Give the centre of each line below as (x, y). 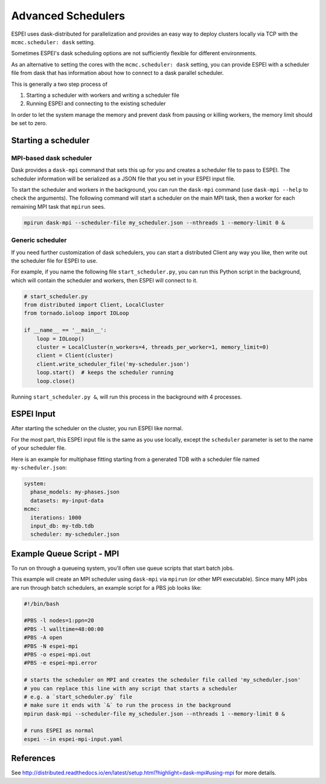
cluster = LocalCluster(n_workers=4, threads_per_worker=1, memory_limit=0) (153, 347)
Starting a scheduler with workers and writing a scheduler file (103, 95)
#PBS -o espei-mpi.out (57, 654)
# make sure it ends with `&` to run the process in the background (127, 705)
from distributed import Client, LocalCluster (94, 305)
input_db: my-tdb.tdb (62, 526)
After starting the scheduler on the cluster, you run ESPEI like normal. (97, 428)
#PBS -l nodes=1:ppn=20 (59, 621)
